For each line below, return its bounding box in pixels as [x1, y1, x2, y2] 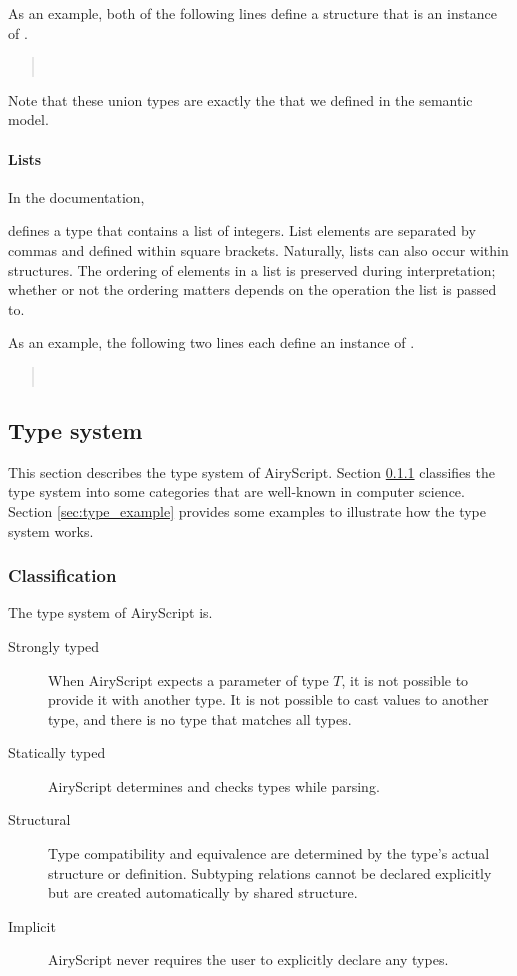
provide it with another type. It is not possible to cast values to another [48, 689, 489, 710]
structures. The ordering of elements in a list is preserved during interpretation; [8, 259, 496, 280]
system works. [8, 520, 94, 541]
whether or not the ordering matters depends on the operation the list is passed [8, 279, 497, 300]
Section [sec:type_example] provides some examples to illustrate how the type [8, 500, 486, 521]
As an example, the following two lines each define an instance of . [8, 332, 415, 353]
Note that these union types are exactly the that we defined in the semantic [8, 89, 473, 110]
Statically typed [8, 742, 106, 763]
